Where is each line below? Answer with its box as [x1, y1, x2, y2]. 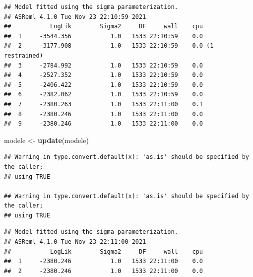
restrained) [4, 52, 43, 59]
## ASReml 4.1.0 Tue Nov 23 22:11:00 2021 [4, 238, 146, 246]
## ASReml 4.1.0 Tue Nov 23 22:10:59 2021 [4, 13, 146, 20]
